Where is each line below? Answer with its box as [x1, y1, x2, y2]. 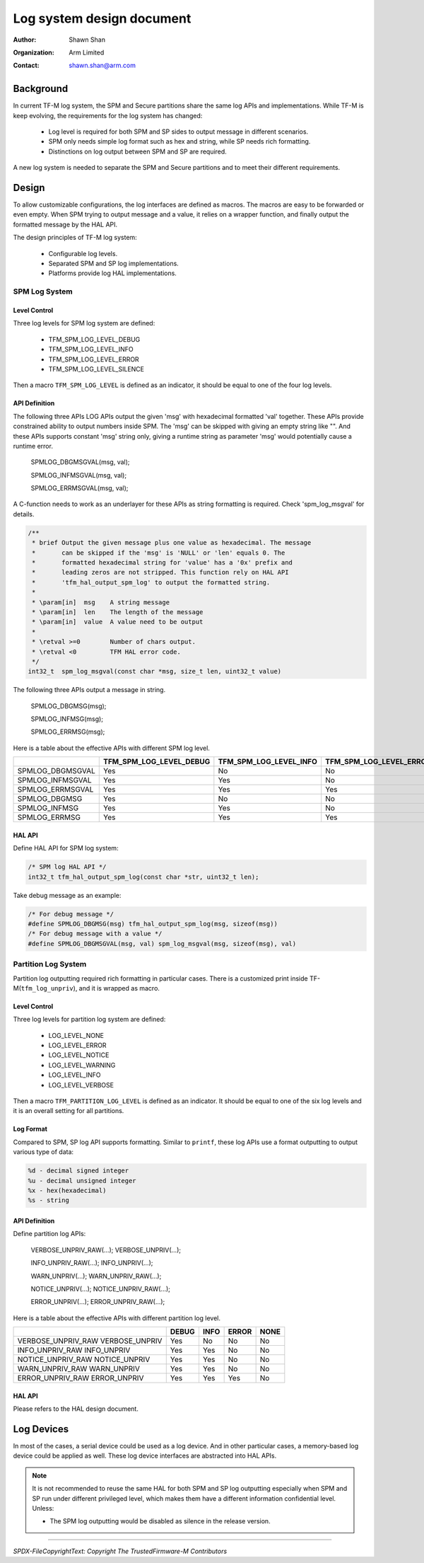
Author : [13, 35, 37, 44]
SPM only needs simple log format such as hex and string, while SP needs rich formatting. [48, 137, 311, 146]
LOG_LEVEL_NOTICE [48, 1051, 110, 1059]
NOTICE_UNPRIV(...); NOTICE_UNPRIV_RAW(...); [30, 1284, 171, 1293]
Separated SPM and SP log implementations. [48, 259, 179, 268]
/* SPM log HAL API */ [28, 863, 107, 871]
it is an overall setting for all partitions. [13, 1107, 124, 1115]
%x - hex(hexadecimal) [28, 1186, 107, 1194]
